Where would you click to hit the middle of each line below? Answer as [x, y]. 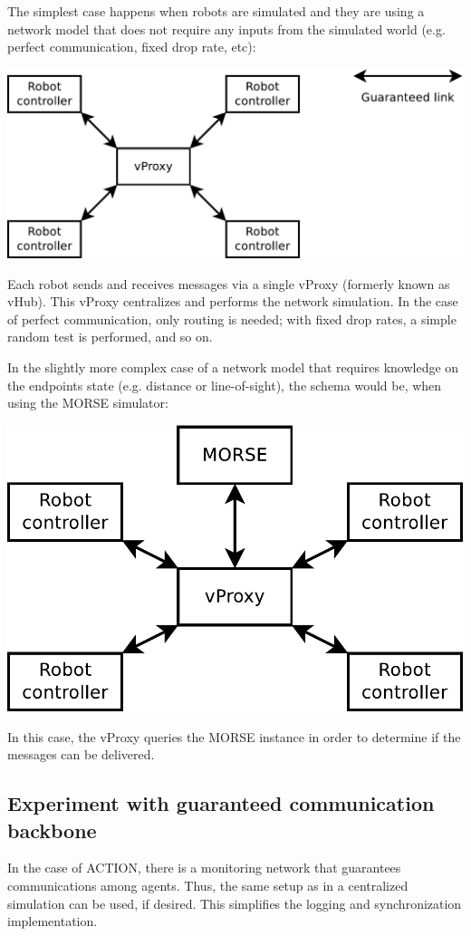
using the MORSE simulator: [88, 403]
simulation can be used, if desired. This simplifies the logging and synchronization [235, 903]
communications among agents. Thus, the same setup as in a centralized [208, 885]
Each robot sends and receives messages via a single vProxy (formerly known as [229, 283]
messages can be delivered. [81, 754]
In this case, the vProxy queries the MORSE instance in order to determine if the [234, 736]
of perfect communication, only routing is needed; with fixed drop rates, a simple [232, 318]
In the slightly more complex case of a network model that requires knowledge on [233, 367]
